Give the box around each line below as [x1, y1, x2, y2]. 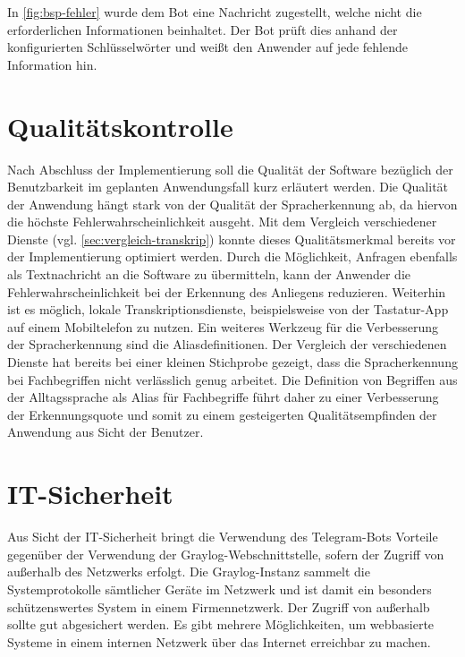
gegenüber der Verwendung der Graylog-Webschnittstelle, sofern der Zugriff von [7, 544, 444, 563]
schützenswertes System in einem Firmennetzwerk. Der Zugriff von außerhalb [7, 597, 430, 616]
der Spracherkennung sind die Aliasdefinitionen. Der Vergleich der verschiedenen [7, 335, 447, 354]
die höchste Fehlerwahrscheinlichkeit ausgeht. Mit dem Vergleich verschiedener [7, 212, 437, 231]
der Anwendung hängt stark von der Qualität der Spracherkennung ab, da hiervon [7, 194, 458, 213]
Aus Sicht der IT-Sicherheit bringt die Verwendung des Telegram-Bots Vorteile [7, 527, 438, 546]
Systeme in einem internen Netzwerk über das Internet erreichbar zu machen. [7, 632, 431, 651]
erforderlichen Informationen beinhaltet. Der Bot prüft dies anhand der [7, 20, 398, 38]
